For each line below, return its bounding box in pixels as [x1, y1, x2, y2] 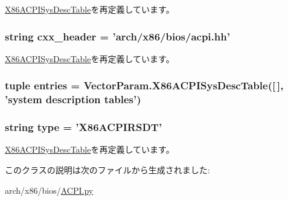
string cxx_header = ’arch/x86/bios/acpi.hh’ [5, 28, 230, 43]
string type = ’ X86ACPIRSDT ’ [5, 120, 162, 135]
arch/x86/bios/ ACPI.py [5, 183, 94, 196]
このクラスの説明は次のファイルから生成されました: [5, 163, 210, 176]
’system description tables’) [5, 92, 141, 107]
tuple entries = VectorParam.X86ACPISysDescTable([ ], [5, 78, 284, 93]
